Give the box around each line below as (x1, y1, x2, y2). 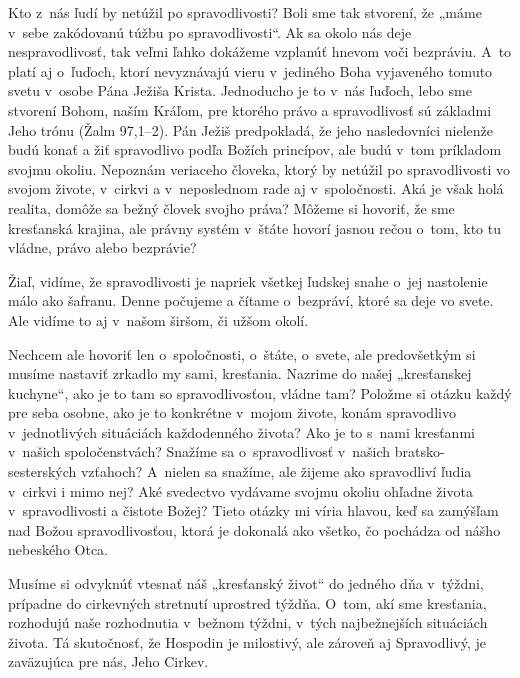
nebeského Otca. (8, 539, 109, 560)
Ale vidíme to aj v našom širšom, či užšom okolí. (8, 309, 309, 330)
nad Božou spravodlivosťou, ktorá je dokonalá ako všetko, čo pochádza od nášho (8, 519, 501, 540)
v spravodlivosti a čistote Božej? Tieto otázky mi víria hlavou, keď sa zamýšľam (8, 500, 499, 521)
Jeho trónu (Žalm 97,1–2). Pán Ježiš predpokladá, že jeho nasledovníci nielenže (8, 119, 493, 140)
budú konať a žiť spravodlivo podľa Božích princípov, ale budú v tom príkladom (8, 139, 502, 160)
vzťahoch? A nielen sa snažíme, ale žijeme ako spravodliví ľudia (80, 461, 472, 482)
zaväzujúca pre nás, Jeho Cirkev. (8, 651, 209, 672)
